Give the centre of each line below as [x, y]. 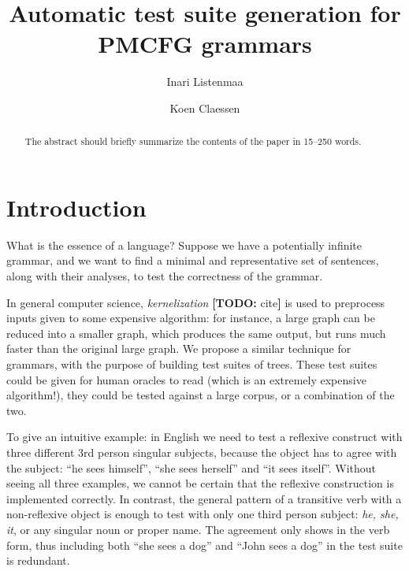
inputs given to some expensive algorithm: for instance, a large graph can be [191, 318]
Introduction [76, 207]
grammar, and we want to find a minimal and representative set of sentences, [193, 260]
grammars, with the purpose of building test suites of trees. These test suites [192, 364]
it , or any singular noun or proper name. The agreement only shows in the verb [198, 529]
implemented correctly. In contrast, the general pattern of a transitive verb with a [204, 498]
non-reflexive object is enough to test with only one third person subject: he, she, [203, 514]
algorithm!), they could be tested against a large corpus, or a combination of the [201, 395]
